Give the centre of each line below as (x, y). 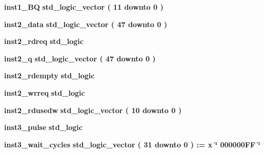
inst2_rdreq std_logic (44, 41)
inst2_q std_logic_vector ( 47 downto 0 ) (80, 58)
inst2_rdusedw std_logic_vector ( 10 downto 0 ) (93, 110)
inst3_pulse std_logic (43, 127)
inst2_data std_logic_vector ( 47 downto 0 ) (86, 24)
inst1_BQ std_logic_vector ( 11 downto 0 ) (84, 7)
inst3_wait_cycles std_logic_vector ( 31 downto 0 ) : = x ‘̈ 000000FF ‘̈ (132, 144)
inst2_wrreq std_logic (45, 92)
